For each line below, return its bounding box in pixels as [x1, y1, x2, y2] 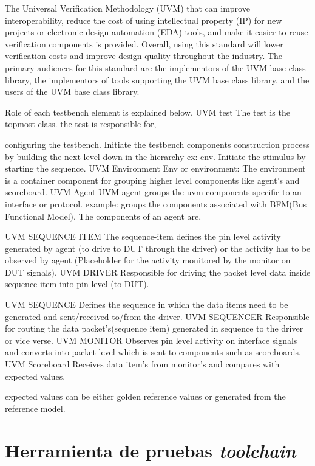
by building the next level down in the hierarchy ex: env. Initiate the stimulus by [5, 150, 306, 162]
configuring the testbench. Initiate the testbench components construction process [5, 137, 310, 150]
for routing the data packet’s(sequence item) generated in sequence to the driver [5, 322, 303, 335]
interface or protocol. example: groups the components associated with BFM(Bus [5, 197, 307, 210]
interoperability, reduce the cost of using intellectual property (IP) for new [5, 13, 282, 26]
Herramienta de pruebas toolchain [5, 437, 296, 463]
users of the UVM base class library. [5, 85, 140, 98]
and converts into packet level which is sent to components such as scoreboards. [5, 346, 301, 358]
